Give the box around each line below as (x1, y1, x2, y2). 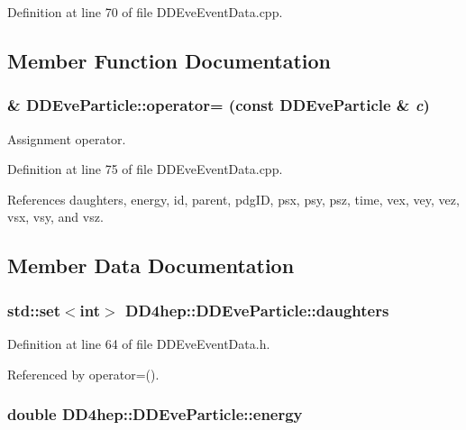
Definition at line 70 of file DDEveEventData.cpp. (7, 3, 283, 21)
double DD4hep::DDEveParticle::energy (7, 403, 303, 425)
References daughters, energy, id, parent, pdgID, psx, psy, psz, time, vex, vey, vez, (7, 189, 460, 208)
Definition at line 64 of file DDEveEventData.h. (7, 334, 270, 352)
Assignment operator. (7, 129, 126, 148)
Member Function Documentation (7, 46, 332, 74)
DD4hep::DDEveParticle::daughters (124, 298, 389, 321)
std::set (7, 298, 60, 321)
